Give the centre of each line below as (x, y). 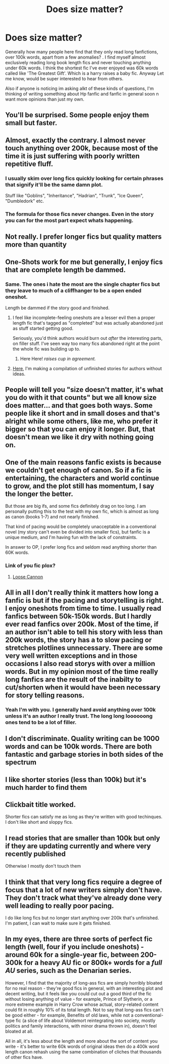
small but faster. (31, 123)
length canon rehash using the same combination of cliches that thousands (83, 1052)
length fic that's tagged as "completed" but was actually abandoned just (88, 323)
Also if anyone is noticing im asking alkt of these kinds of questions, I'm (79, 88)
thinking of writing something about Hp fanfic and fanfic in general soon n (82, 94)
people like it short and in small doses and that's (83, 413)
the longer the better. (39, 494)
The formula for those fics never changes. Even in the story (79, 214)
